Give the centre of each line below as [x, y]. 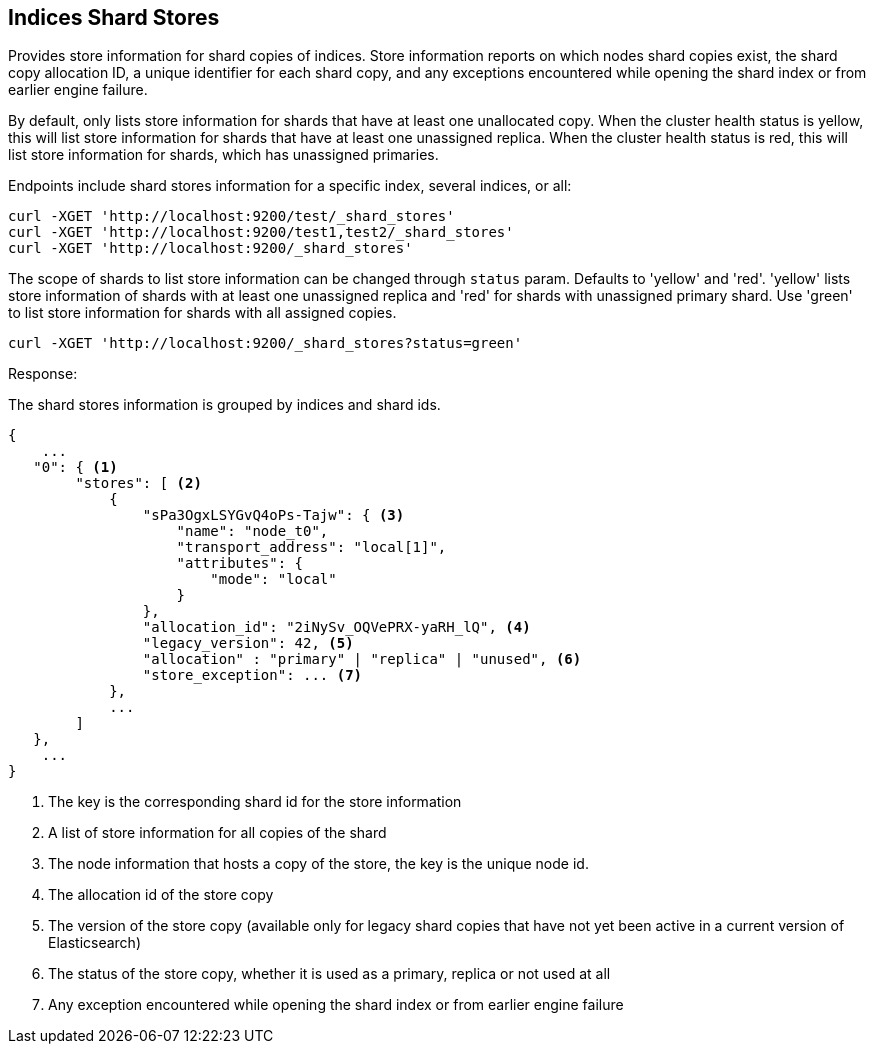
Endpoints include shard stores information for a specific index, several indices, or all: [290, 186]
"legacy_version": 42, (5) [248, 643]
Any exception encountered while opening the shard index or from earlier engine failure [336, 1005]
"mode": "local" [273, 579]
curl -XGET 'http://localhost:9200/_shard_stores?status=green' [265, 343]
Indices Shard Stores [114, 17]
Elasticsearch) [94, 943]
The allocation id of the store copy [161, 895]
